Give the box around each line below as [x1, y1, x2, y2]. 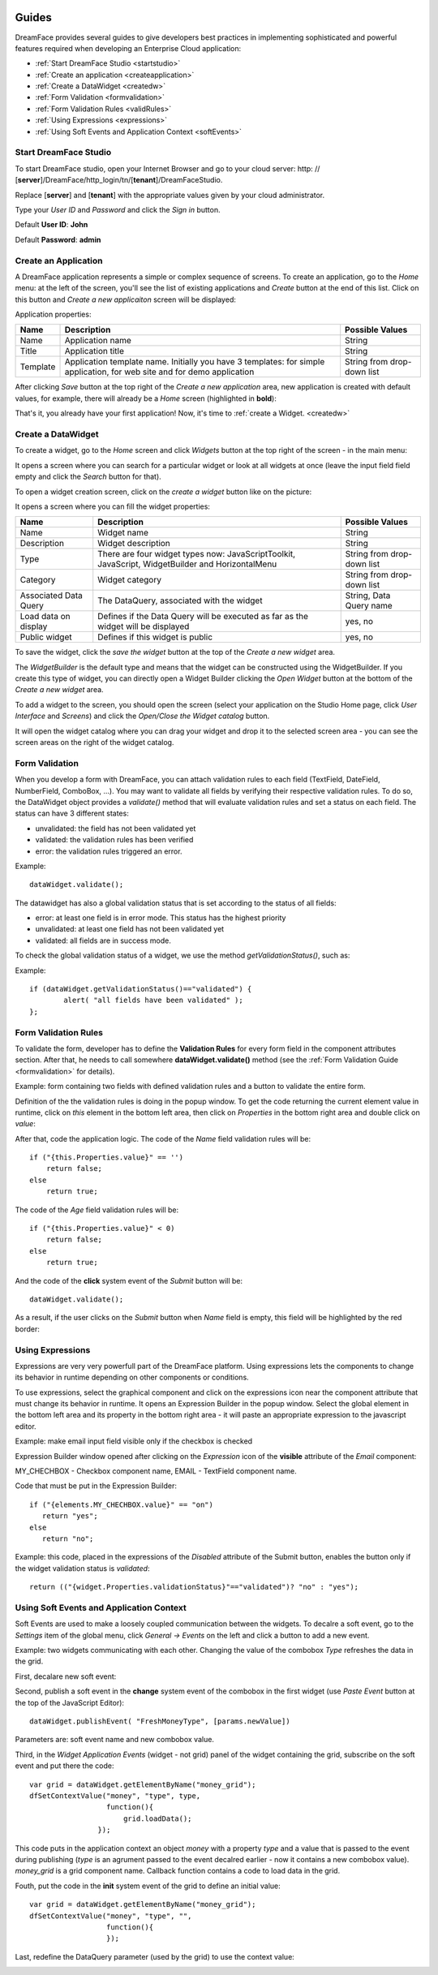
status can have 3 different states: [15, 808, 129, 819]
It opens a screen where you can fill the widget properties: [15, 501, 211, 511]
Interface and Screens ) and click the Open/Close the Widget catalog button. [15, 711, 270, 721]
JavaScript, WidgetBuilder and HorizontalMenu [97, 558, 277, 570]
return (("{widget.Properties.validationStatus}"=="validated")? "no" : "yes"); [29, 1582, 359, 1592]
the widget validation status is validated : [15, 1563, 150, 1573]
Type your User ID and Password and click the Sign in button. [15, 204, 221, 214]
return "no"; [41, 1534, 94, 1543]
